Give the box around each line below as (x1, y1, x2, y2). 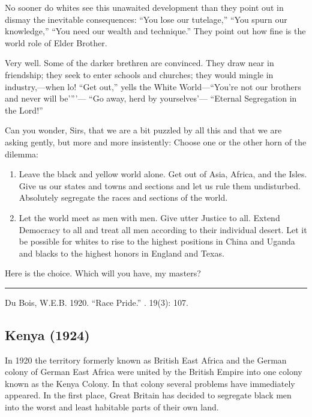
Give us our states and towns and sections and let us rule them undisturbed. (19, 179, 301, 192)
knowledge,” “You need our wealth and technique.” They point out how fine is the (5, 25, 306, 37)
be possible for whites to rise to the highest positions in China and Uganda (19, 235, 295, 248)
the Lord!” (5, 103, 43, 116)
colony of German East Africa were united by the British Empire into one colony (5, 365, 302, 378)
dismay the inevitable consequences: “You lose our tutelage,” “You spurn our (5, 13, 287, 25)
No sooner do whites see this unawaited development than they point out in (5, 1, 284, 13)
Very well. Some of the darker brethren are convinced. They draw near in (5, 56, 274, 69)
